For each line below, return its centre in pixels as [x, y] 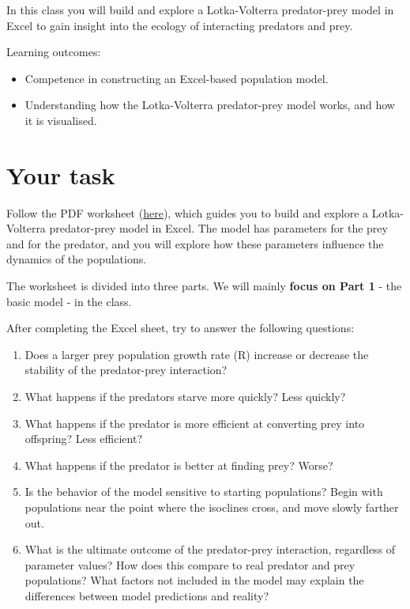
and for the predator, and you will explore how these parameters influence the [195, 243]
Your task [61, 174]
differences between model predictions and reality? [147, 595]
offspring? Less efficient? [84, 439]
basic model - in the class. [69, 301]
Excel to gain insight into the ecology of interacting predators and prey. [180, 25]
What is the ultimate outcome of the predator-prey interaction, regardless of [210, 549]
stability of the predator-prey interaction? [126, 370]
